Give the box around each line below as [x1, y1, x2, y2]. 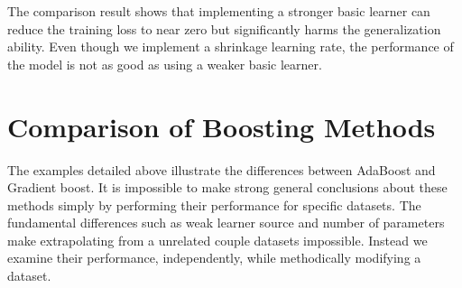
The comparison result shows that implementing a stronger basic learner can [7, 2, 430, 20]
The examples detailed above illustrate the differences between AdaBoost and [7, 160, 436, 179]
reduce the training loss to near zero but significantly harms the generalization [7, 19, 441, 38]
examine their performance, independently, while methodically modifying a [7, 248, 421, 267]
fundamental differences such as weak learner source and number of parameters [7, 213, 445, 232]
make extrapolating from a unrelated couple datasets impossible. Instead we [7, 230, 428, 249]
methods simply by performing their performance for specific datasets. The [7, 195, 421, 214]
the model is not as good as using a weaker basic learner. [7, 54, 322, 73]
